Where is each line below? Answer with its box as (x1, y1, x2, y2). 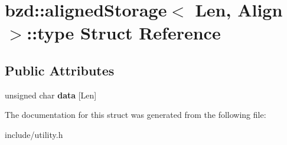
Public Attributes (5, 61, 115, 79)
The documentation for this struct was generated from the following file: (5, 108, 266, 121)
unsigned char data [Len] (5, 88, 97, 101)
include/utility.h (5, 128, 63, 140)
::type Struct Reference (27, 21, 221, 45)
